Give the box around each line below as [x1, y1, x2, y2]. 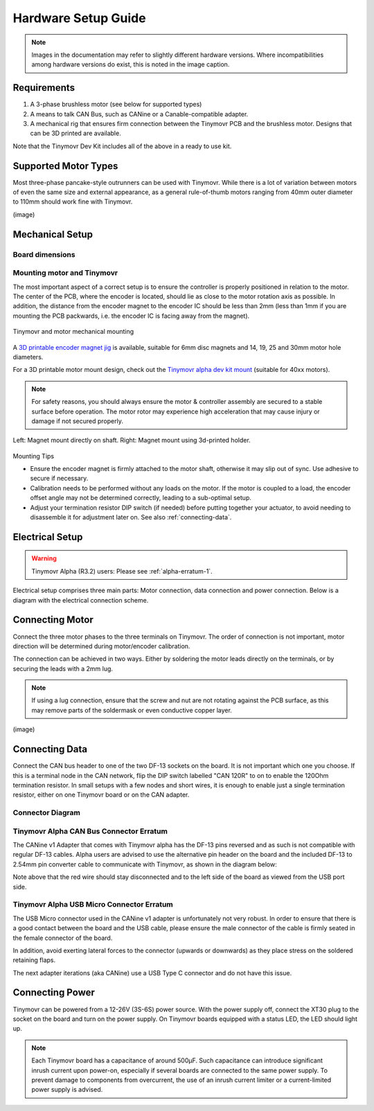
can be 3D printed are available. [30, 129, 121, 138]
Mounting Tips [12, 452, 55, 460]
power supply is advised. [31, 1085, 103, 1094]
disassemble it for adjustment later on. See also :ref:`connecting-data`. [30, 513, 232, 522]
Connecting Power [12, 987, 95, 999]
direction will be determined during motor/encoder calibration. [12, 641, 190, 650]
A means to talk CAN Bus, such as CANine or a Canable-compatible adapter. [30, 109, 249, 118]
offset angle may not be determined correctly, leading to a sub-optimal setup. [30, 494, 252, 502]
